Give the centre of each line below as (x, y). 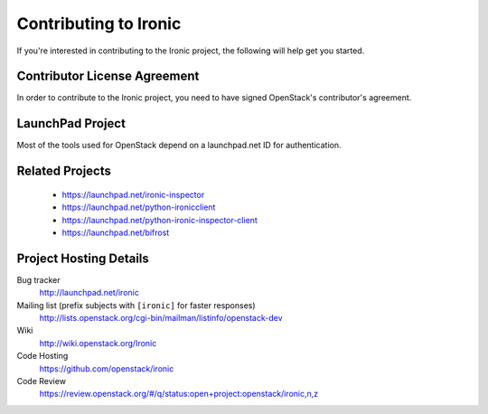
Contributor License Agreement (108, 76)
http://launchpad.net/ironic (89, 293)
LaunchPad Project (71, 123)
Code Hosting (42, 356)
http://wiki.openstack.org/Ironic (98, 343)
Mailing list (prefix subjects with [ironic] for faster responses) (136, 305)
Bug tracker (38, 279)
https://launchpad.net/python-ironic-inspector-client (160, 220)
